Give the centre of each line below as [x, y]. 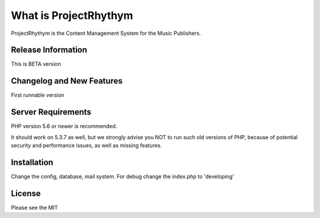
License [26, 193]
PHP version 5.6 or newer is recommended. [64, 126]
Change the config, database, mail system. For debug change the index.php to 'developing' [122, 176]
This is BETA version [36, 64]
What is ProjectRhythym [72, 15]
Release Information [49, 50]
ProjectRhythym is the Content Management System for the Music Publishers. [106, 33]
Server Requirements [51, 112]
